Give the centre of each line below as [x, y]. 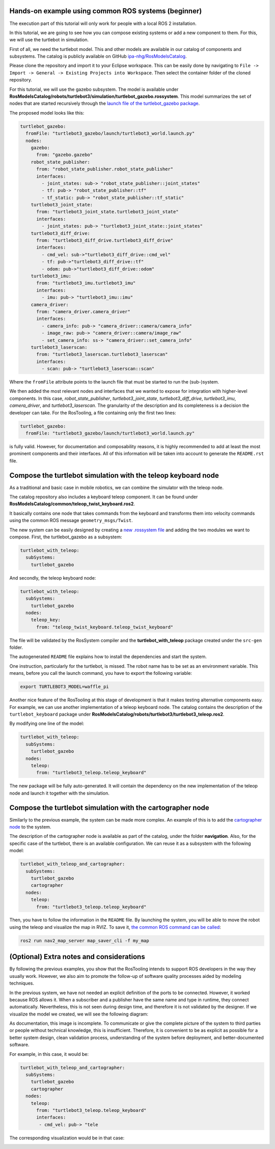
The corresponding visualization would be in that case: [67, 1138]
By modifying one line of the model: [47, 724]
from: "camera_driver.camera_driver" [84, 311]
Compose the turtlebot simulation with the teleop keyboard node [114, 475]
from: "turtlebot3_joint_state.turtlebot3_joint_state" [107, 212]
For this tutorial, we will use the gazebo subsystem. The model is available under [94, 89]
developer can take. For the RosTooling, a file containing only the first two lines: [93, 413]
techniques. [22, 983]
